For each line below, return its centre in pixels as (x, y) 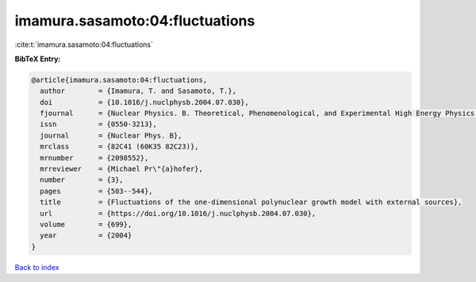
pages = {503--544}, (97, 191)
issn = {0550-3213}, (99, 124)
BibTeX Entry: (38, 59)
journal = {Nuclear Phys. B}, (111, 135)
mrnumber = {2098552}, (94, 158)
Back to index (37, 267)
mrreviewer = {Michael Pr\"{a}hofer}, (122, 169)
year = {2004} (86, 236)
